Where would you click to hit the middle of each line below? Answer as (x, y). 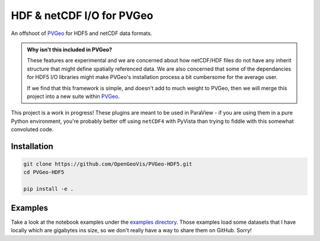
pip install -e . (49, 189)
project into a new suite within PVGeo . (73, 96)
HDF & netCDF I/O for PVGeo (82, 15)
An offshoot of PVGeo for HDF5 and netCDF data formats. (81, 33)
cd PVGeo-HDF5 (44, 172)
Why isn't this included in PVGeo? (70, 49)
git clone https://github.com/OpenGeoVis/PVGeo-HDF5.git (108, 164)
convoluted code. (32, 129)
